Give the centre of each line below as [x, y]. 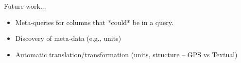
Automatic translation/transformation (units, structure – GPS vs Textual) [126, 54]
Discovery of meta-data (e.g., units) [68, 38]
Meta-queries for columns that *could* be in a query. [94, 22]
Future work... [25, 6]
